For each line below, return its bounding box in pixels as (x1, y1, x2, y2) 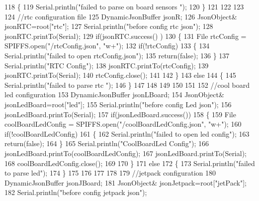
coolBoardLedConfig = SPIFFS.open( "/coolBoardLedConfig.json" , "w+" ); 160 (4, 119, 242, 129)
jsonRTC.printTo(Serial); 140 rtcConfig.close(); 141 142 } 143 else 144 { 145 (4, 70, 236, 80)
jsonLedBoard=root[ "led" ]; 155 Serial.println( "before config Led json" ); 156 (4, 99, 232, 109)
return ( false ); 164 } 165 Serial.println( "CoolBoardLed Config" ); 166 (4, 138, 209, 149)
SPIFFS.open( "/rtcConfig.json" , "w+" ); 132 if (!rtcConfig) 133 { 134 (4, 40, 210, 51)
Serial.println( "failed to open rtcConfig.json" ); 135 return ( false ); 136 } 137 (4, 50, 230, 60)
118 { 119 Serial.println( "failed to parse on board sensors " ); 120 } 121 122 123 (4, 1, 244, 11)
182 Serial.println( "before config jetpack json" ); (4, 187, 147, 198)
